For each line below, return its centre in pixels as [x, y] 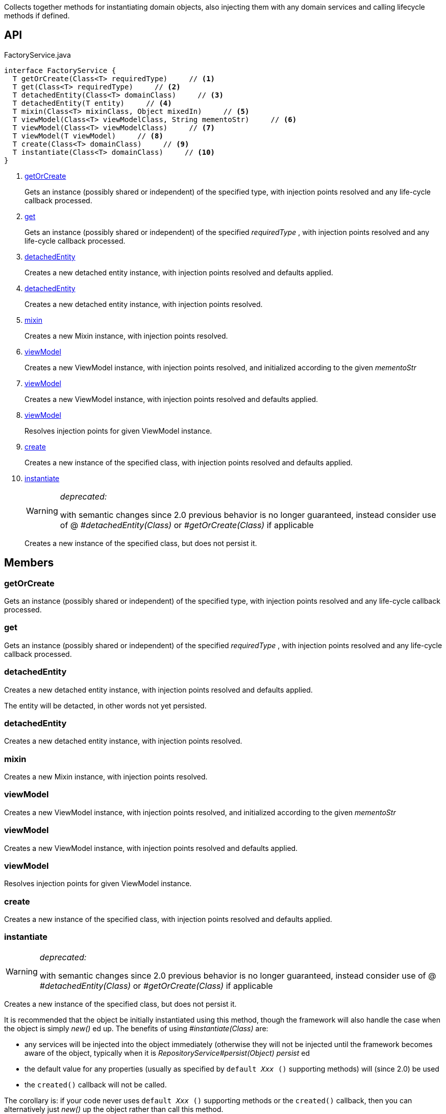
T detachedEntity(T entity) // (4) [92, 103]
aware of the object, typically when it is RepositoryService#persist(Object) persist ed [167, 1053]
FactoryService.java [38, 55]
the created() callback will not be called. [96, 1084]
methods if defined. [37, 16]
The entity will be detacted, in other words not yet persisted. [105, 705]
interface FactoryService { [60, 70]
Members [29, 563]
